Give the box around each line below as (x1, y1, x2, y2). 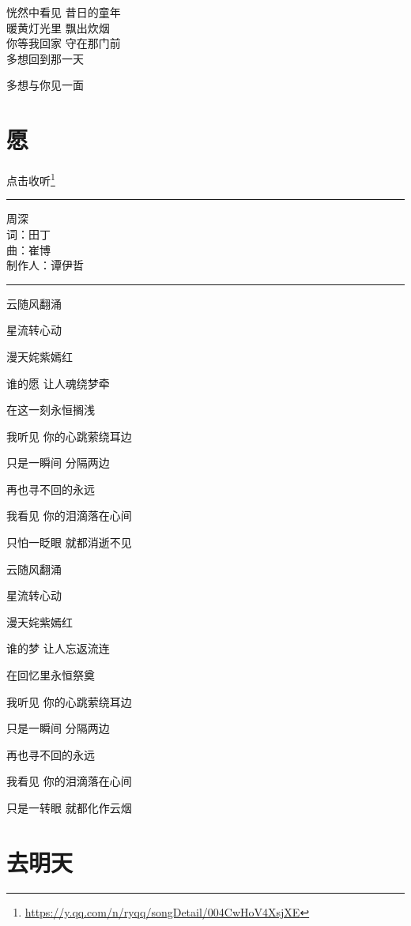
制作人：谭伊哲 (6, 257, 84, 273)
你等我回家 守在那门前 (6, 35, 121, 51)
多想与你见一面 (6, 77, 84, 93)
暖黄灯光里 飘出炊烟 (6, 19, 110, 36)
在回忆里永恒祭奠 (6, 667, 95, 683)
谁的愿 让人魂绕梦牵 (6, 375, 110, 391)
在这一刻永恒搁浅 (6, 401, 95, 418)
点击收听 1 (6, 170, 55, 188)
